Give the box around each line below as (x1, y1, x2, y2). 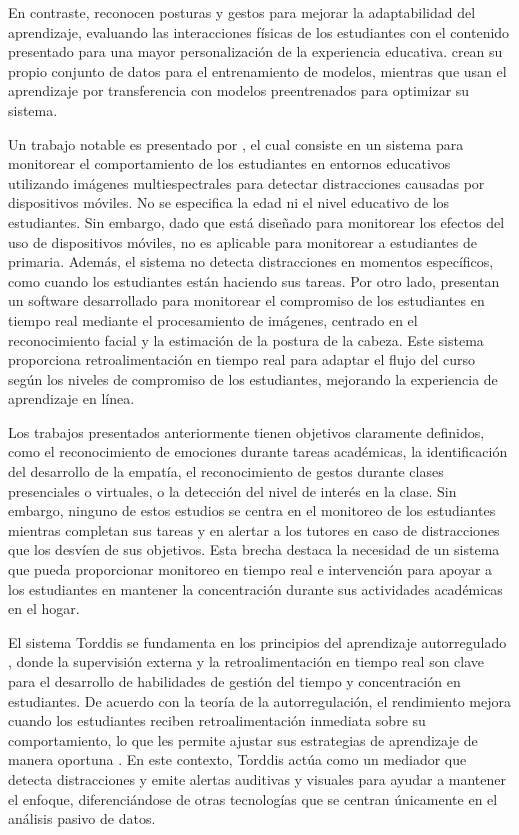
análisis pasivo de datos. (8, 808, 156, 829)
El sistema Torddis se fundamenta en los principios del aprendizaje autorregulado (8, 631, 507, 652)
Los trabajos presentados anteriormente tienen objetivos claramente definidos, (8, 421, 485, 442)
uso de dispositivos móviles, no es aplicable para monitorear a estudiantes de (8, 231, 477, 252)
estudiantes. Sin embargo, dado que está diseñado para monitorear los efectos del (8, 211, 505, 232)
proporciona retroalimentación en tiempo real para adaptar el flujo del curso (8, 349, 476, 370)
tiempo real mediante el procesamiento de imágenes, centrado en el (8, 309, 418, 330)
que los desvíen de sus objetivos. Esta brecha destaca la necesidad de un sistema (8, 539, 500, 560)
